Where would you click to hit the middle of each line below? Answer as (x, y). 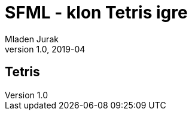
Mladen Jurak (32, 39)
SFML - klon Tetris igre (96, 13)
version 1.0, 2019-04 (45, 49)
